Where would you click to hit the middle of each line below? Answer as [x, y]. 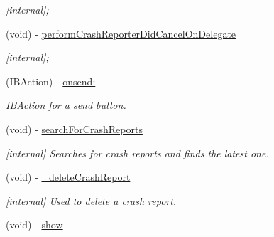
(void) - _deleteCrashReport [68, 177]
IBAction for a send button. [66, 105]
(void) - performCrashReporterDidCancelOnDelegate [121, 33]
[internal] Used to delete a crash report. [91, 200]
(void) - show [34, 225]
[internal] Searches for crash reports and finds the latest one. [137, 153]
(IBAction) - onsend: [51, 81]
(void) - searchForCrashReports [74, 128]
